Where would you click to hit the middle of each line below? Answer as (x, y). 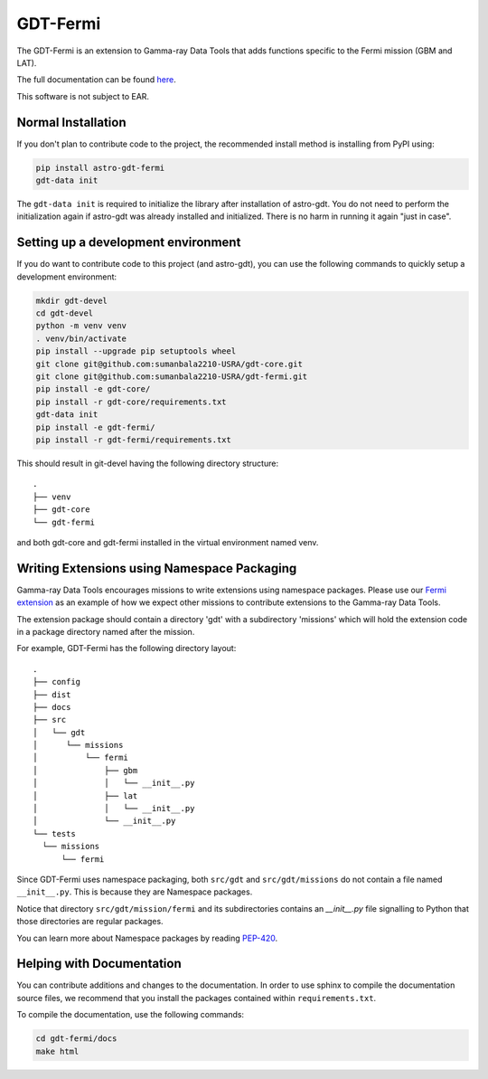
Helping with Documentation (99, 964)
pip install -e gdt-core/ (93, 389)
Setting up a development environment (129, 243)
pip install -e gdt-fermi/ (95, 427)
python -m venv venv (81, 326)
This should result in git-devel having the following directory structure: (148, 463)
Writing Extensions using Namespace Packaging (157, 568)
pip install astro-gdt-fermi (100, 168)
